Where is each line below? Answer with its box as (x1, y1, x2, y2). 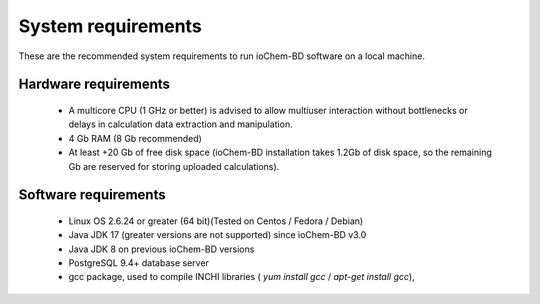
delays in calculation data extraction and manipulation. (68, 118, 294, 130)
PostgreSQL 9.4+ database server (68, 257, 210, 269)
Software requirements (18, 186, 166, 204)
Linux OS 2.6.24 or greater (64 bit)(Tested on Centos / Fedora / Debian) (68, 215, 364, 227)
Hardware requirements (18, 76, 170, 93)
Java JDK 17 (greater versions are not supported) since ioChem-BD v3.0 (68, 229, 367, 241)
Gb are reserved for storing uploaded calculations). (68, 160, 280, 172)
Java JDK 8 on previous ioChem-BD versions (68, 243, 255, 255)
